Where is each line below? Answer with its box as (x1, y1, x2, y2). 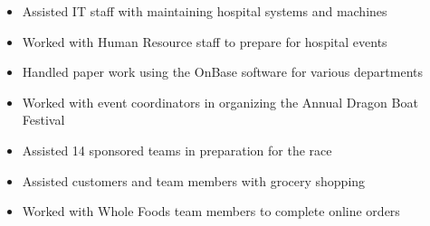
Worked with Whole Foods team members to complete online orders (22, 202, 400, 221)
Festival (22, 110, 65, 129)
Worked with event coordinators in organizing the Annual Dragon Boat (22, 92, 418, 111)
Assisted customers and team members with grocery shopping (22, 171, 366, 190)
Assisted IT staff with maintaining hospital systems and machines (22, 2, 387, 20)
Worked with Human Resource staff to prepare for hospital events (22, 32, 387, 51)
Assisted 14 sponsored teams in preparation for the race (22, 140, 332, 159)
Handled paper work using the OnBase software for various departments (22, 62, 423, 81)
